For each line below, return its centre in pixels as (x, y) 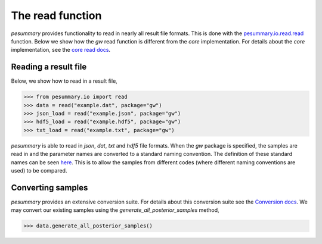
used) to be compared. (39, 170)
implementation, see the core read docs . (61, 50)
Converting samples (49, 187)
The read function (56, 15)
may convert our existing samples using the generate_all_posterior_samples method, (115, 210)
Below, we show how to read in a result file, (64, 81)
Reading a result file (49, 67)
